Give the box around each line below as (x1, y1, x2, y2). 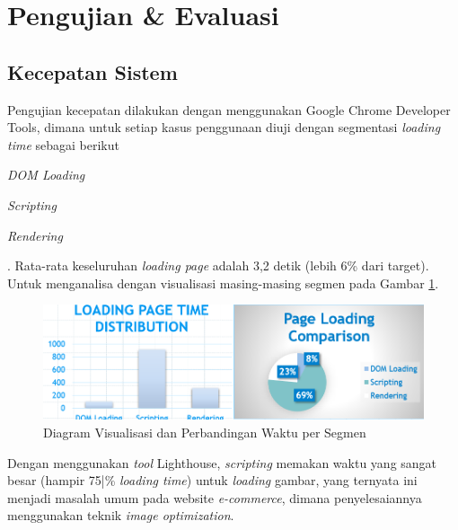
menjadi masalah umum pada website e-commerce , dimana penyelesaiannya (7, 488, 422, 507)
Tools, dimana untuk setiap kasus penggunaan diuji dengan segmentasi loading (7, 118, 441, 137)
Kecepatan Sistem (7, 57, 178, 85)
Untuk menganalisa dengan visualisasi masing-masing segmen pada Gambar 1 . (7, 273, 439, 292)
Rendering (7, 225, 63, 244)
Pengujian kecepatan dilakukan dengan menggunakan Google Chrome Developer (7, 100, 451, 119)
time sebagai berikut (7, 135, 119, 154)
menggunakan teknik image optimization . (7, 506, 234, 525)
